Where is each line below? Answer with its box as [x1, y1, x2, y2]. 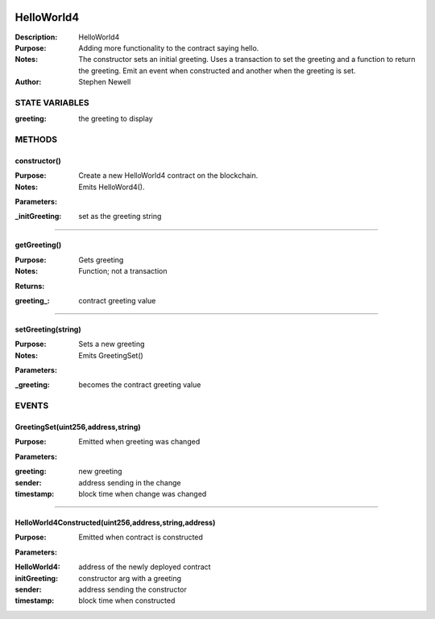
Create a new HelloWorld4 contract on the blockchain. [78, 171, 259, 180]
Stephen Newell [78, 77, 131, 87]
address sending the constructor [78, 584, 187, 594]
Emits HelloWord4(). [78, 182, 145, 192]
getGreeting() [14, 240, 62, 250]
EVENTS [14, 400, 49, 411]
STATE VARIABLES [14, 97, 89, 108]
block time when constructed [78, 596, 176, 605]
